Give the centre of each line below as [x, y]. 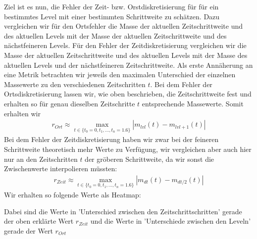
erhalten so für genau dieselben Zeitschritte [70, 103]
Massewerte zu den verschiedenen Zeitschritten [75, 84]
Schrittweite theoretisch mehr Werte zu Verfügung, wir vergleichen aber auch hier [128, 149]
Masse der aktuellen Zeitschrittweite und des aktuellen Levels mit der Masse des [126, 55]
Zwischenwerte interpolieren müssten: [61, 168]
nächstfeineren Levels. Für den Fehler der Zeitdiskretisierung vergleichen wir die [125, 45]
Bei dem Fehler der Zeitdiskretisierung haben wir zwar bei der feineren [111, 139]
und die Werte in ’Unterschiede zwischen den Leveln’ [171, 221]
